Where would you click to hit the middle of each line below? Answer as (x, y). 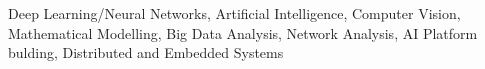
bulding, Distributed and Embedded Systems (146, 52)
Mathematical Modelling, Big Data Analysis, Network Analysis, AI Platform (243, 32)
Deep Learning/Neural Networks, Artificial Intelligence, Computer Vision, (234, 13)
